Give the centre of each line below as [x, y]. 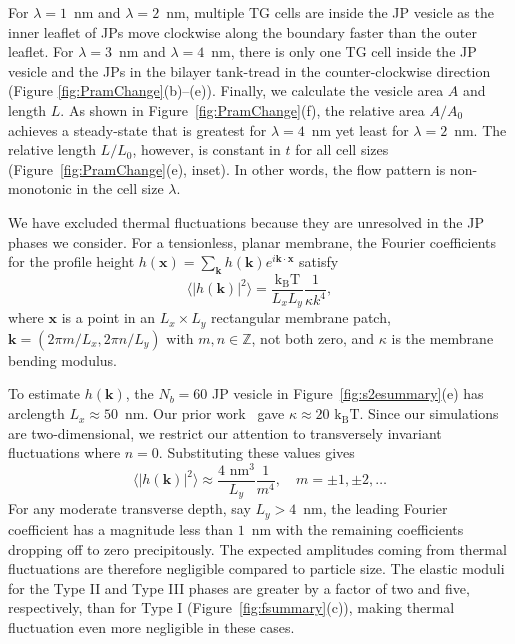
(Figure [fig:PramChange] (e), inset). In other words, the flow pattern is [227, 168]
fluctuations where [64, 452]
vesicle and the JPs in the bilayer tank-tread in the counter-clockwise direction [249, 70]
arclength [36, 413]
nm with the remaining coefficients [357, 528]
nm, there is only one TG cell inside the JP [344, 51]
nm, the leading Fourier [375, 508]
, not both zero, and [313, 337]
